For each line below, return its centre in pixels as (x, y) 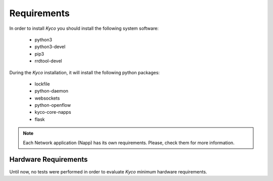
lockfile (42, 84)
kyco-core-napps (53, 112)
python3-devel (50, 47)
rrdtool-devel (48, 61)
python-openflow (53, 105)
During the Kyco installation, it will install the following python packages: (85, 72)
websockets (47, 98)
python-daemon (51, 91)
